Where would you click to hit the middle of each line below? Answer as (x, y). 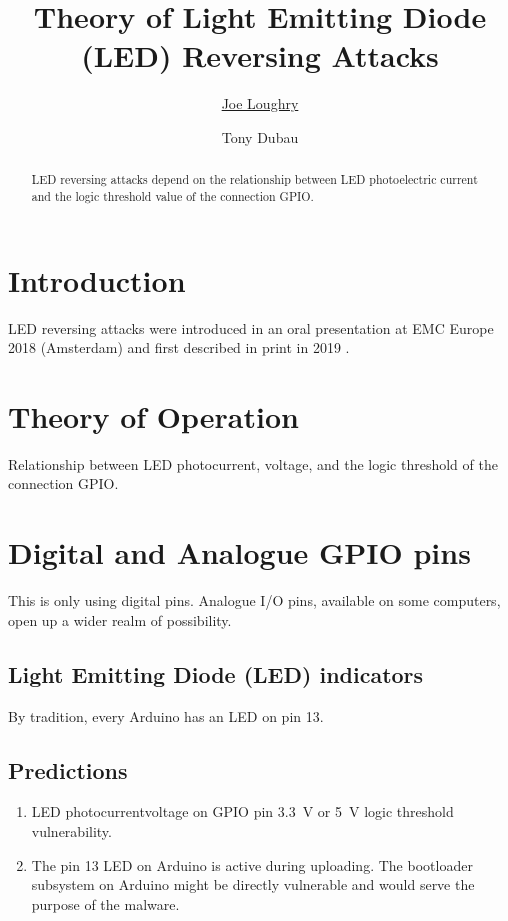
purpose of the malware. (105, 903)
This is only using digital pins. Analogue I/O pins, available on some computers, (254, 600)
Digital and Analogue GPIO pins (239, 552)
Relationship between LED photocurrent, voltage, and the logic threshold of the (253, 463)
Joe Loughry (260, 103)
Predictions (68, 769)
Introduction (97, 279)
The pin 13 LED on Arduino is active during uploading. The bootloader (252, 864)
